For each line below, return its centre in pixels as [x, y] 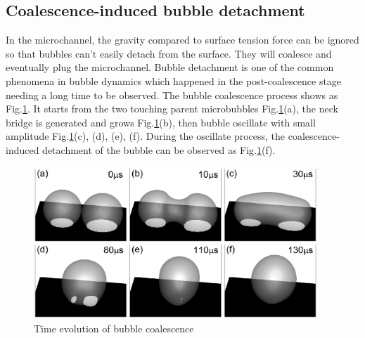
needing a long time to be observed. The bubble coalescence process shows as [172, 95]
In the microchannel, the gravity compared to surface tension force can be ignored [182, 40]
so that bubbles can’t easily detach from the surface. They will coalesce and [169, 53]
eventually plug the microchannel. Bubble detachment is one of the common [170, 67]
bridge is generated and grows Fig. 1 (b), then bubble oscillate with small [161, 122]
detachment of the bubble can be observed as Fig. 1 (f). [159, 149]
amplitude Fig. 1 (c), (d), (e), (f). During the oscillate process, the [146, 136]
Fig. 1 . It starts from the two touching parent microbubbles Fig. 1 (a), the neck [172, 109]
